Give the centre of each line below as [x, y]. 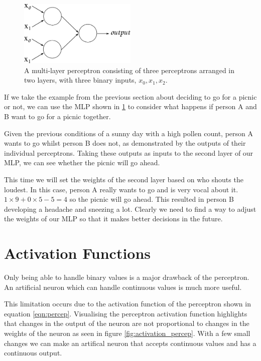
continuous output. [33, 353]
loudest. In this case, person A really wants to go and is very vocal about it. [121, 189]
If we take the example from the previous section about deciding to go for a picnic [130, 96]
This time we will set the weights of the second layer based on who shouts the [124, 179]
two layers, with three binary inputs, [80, 80]
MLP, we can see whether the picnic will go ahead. [82, 162]
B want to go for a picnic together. [57, 116]
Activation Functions [78, 253]
